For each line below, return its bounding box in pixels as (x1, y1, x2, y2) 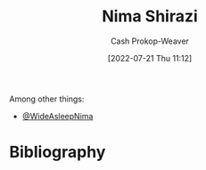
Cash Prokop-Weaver (110, 36, 190, 46)
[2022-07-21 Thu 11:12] (107, 53, 193, 63)
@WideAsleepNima (21, 110, 94, 121)
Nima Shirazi (102, 6, 198, 27)
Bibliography (9, 142, 106, 162)
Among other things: (9, 93, 85, 104)
